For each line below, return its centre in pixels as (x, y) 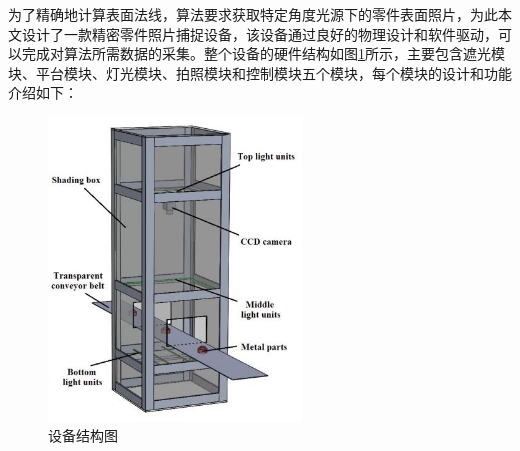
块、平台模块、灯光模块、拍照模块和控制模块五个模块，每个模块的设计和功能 (260, 72)
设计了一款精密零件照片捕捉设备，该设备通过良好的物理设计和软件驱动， (259, 33)
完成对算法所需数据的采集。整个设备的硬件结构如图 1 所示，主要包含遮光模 (263, 53)
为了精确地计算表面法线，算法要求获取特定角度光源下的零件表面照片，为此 (253, 14)
